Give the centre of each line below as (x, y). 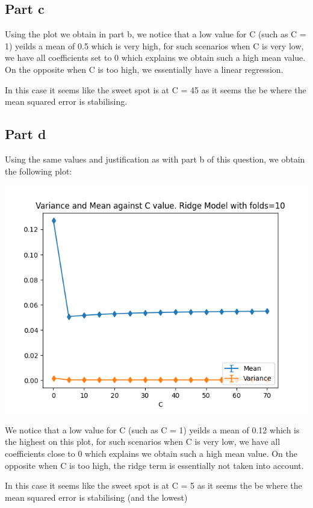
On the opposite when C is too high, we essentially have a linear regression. (144, 69)
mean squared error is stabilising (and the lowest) (96, 497)
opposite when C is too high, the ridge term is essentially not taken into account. (154, 465)
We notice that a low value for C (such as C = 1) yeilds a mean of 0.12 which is (152, 429)
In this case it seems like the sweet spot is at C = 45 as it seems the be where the (156, 89)
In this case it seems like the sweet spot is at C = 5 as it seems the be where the (153, 485)
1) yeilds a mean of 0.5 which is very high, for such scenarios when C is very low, (154, 45)
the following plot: (39, 171)
